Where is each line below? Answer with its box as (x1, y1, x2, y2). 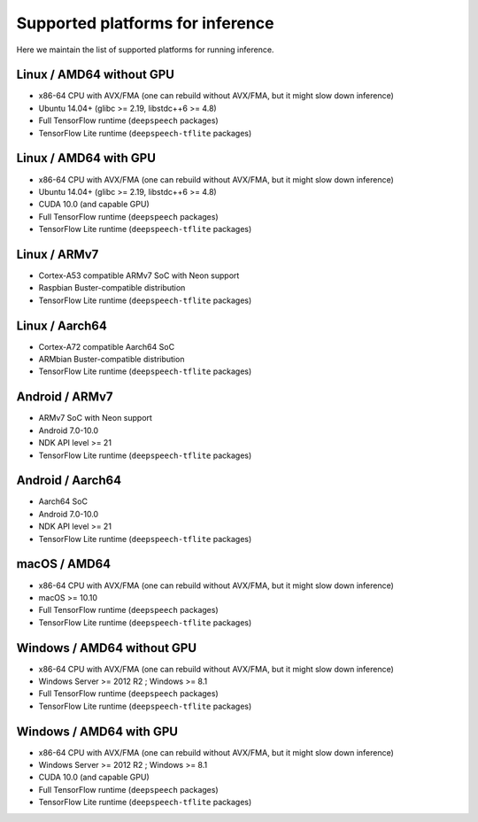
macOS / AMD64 (16, 556, 111, 571)
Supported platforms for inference (16, 13, 274, 33)
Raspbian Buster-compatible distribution (38, 283, 186, 293)
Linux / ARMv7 (16, 246, 99, 261)
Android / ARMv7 (16, 390, 113, 405)
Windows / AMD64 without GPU (16, 640, 197, 655)
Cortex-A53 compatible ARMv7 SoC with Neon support (38, 270, 240, 281)
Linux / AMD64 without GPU (16, 67, 174, 82)
